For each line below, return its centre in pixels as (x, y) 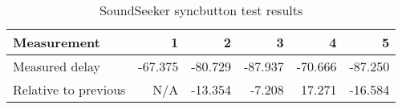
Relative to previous (69, 89)
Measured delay (57, 66)
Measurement (57, 42)
